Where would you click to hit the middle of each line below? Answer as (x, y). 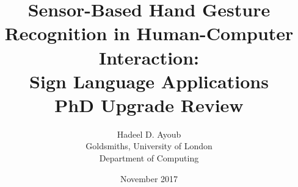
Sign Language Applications (149, 81)
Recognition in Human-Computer (149, 33)
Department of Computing (149, 158)
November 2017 (149, 178)
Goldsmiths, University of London (149, 146)
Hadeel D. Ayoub (149, 134)
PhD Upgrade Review (149, 104)
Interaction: (149, 57)
